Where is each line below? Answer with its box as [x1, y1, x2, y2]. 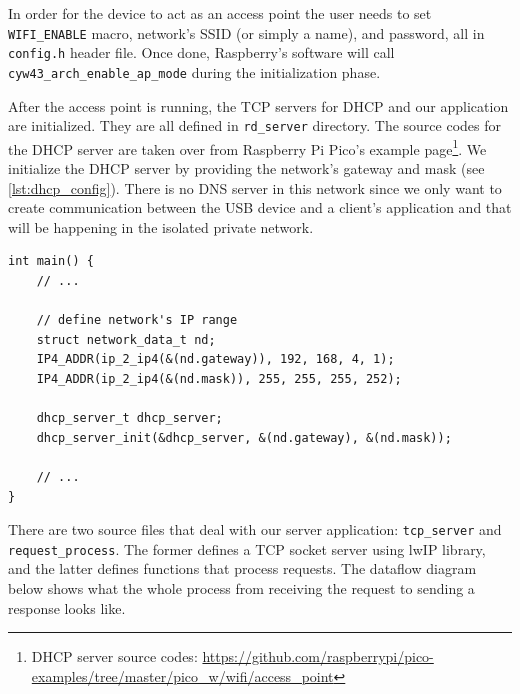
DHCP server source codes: [31, 646, 198, 667]
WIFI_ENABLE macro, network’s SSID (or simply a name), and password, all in [8, 22, 485, 43]
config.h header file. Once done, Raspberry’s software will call [8, 42, 395, 63]
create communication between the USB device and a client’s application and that [8, 197, 512, 218]
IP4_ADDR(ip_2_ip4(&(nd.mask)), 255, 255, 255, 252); [36, 372, 402, 386]
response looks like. [8, 597, 126, 618]
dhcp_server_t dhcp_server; [36, 411, 223, 426]
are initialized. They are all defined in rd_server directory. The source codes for [8, 115, 501, 136]
